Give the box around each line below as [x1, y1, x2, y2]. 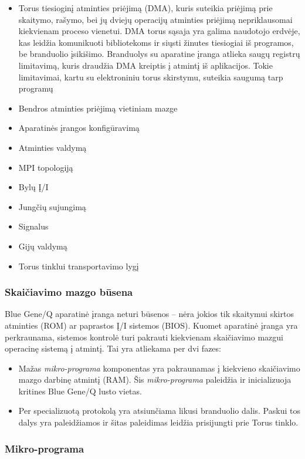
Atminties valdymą [18, 141, 87, 153]
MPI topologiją [18, 161, 73, 173]
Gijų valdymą [18, 239, 67, 252]
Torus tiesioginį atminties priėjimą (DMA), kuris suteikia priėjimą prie [18, 2, 273, 14]
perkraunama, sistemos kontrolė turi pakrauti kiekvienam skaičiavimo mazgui [5, 330, 283, 343]
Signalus [18, 220, 49, 232]
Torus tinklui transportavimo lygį [18, 259, 139, 272]
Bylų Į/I [18, 181, 49, 193]
